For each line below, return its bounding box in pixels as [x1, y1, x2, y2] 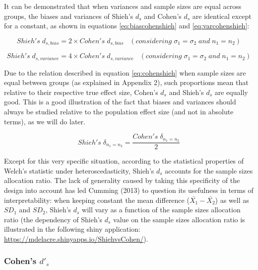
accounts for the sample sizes [165, 165, 253, 176]
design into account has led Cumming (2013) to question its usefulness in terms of [4, 184, 254, 195]
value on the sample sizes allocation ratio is [113, 214, 245, 224]
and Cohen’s [144, 10, 182, 21]
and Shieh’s [169, 87, 204, 97]
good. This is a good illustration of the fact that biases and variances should [4, 96, 236, 107]
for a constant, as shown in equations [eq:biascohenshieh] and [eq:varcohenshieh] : [4, 20, 250, 31]
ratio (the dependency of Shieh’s [4, 214, 103, 224]
